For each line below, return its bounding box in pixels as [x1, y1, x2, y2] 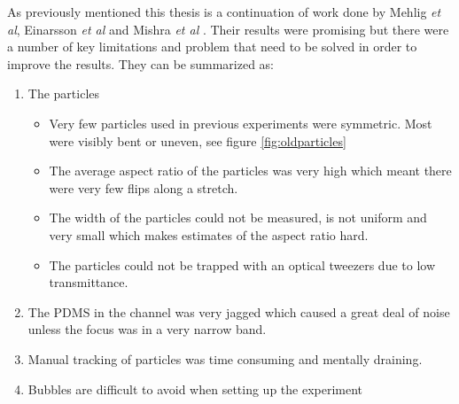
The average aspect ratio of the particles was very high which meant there [49, 161, 452, 180]
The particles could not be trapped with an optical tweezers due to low [49, 255, 436, 274]
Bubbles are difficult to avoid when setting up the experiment [27, 379, 363, 398]
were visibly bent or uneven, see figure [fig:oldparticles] [49, 131, 346, 150]
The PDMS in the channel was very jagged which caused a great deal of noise [27, 302, 450, 321]
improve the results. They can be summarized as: [7, 54, 274, 73]
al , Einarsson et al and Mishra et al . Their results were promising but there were [7, 19, 449, 38]
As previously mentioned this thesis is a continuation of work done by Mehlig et [7, 3, 441, 20]
